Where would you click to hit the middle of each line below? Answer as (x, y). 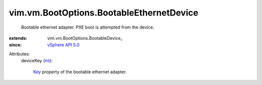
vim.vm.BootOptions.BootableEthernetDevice (104, 13)
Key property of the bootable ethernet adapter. (80, 72)
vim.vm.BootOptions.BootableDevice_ (85, 38)
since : (15, 45)
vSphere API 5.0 (63, 45)
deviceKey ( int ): (37, 61)
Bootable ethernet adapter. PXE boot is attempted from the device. (88, 27)
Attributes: (19, 54)
